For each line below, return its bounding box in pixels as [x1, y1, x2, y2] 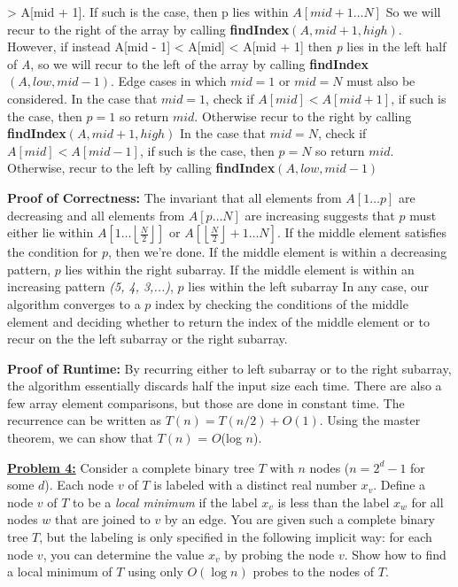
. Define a [373, 475, 426, 494]
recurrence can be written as [7, 411, 162, 429]
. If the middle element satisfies [276, 223, 447, 242]
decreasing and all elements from [7, 205, 185, 224]
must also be [346, 72, 415, 90]
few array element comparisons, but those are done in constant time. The [7, 393, 405, 412]
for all [411, 492, 444, 511]
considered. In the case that [7, 89, 158, 107]
